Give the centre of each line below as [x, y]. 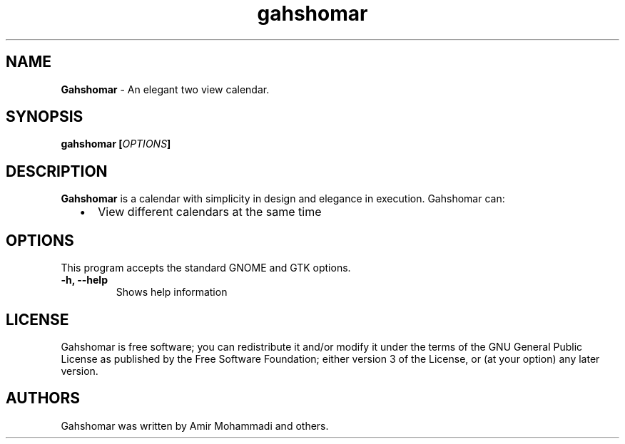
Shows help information [172, 292]
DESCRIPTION [57, 171]
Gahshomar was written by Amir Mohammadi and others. [195, 425]
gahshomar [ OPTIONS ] [116, 144]
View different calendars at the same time [210, 212]
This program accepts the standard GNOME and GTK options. [206, 268]
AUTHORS [43, 398]
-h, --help [84, 280]
